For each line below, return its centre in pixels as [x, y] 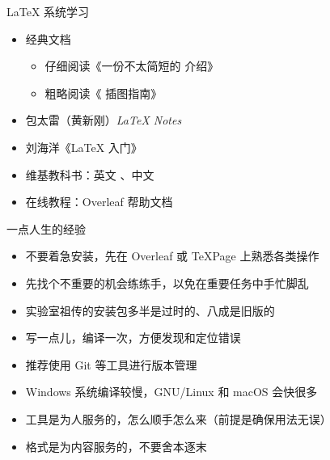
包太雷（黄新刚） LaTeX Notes [104, 120]
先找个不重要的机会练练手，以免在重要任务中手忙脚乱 [167, 283]
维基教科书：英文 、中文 [90, 174]
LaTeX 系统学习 [48, 11]
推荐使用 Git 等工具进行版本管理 [111, 364]
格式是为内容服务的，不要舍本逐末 [116, 446]
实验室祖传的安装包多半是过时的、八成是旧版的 [150, 310]
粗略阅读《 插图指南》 [104, 93]
